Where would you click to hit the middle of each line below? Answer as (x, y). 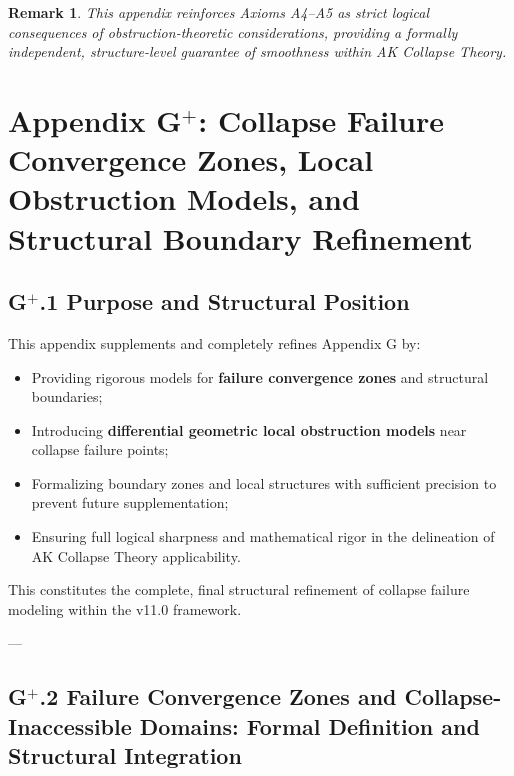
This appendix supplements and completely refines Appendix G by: (214, 342)
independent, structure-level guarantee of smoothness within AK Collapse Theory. (257, 51)
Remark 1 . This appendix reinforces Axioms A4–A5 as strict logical (219, 12)
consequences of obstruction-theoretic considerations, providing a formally (233, 31)
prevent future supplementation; (130, 502)
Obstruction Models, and (184, 198)
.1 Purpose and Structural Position (224, 301)
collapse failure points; (100, 449)
